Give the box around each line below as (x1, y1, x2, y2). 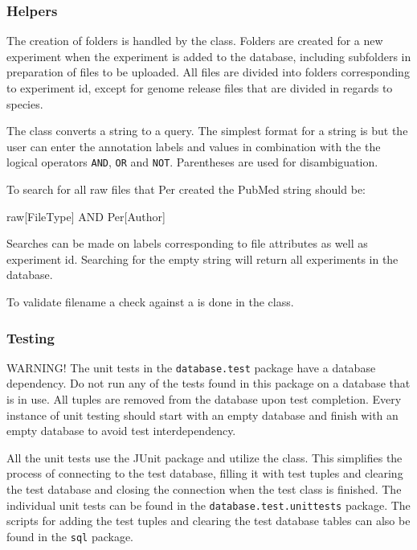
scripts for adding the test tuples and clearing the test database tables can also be (6, 512, 411, 529)
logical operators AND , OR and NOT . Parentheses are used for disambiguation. (6, 154, 378, 170)
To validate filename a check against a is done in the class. (6, 293, 294, 310)
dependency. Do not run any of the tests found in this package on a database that (6, 375, 411, 392)
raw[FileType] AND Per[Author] (6, 207, 166, 224)
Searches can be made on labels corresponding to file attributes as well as (6, 235, 368, 252)
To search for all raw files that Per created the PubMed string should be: (6, 181, 366, 198)
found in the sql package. (6, 527, 134, 544)
